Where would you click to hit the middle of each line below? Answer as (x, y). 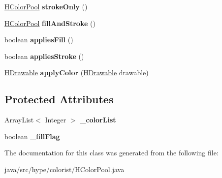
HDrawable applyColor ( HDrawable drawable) (77, 73)
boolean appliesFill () (39, 40)
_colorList (98, 120)
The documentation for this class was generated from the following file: (111, 153)
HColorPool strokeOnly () (46, 6)
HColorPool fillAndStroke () (50, 23)
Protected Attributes (59, 99)
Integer (56, 120)
